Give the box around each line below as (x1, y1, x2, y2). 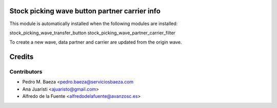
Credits (9, 53, 34, 61)
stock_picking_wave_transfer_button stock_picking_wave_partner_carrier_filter (9, 30, 175, 36)
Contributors (9, 68, 43, 75)
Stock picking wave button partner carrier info (9, 7, 161, 15)
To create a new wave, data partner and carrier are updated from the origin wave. (9, 39, 182, 46)
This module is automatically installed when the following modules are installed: (9, 20, 178, 27)
